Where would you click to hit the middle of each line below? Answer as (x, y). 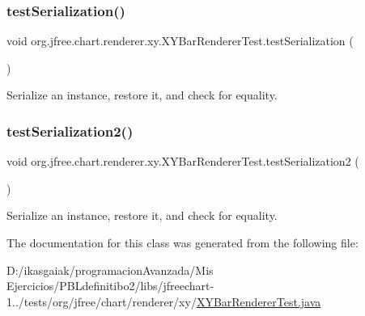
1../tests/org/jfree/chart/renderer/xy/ (102, 301)
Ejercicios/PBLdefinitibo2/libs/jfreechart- (110, 286)
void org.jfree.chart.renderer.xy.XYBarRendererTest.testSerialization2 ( (183, 161)
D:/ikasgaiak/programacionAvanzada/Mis (110, 270)
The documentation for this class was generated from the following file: (182, 242)
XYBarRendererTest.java (259, 301)
